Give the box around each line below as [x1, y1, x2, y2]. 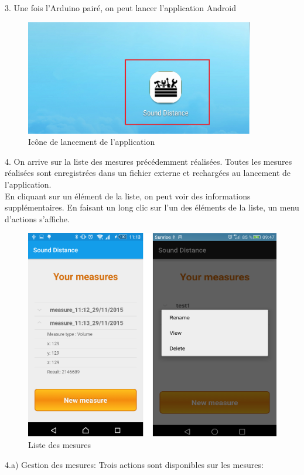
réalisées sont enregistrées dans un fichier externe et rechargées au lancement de [5, 167, 291, 179]
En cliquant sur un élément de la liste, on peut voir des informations [5, 189, 251, 202]
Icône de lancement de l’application [28, 135, 155, 148]
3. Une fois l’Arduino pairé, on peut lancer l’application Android [5, 2, 237, 13]
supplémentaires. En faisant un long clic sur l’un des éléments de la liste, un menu [5, 201, 299, 213]
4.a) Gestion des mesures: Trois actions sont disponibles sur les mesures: [5, 458, 264, 470]
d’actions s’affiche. [5, 212, 70, 225]
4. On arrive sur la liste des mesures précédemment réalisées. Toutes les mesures [5, 155, 292, 167]
